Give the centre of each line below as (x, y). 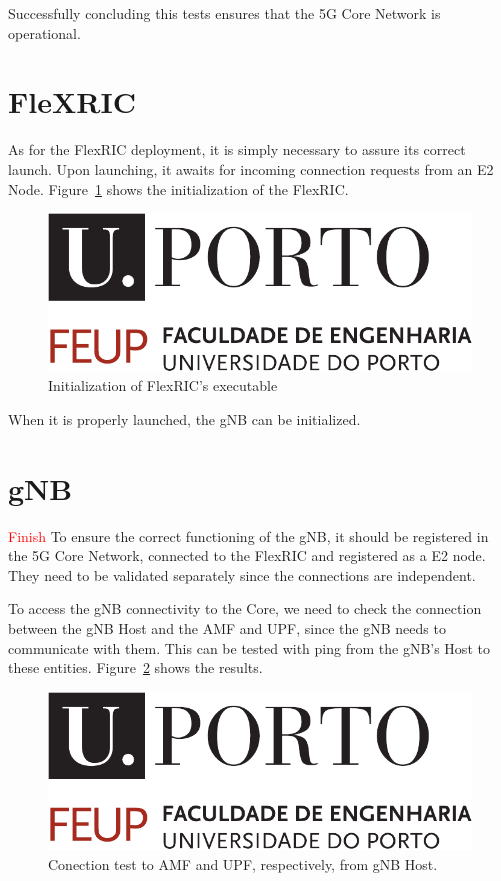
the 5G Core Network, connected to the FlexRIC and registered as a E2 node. (247, 555)
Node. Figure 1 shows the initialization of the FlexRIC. (178, 188)
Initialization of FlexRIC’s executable (163, 385)
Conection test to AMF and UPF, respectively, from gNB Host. (243, 863)
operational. (44, 32)
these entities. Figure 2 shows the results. (135, 667)
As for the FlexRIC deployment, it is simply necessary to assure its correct (237, 149)
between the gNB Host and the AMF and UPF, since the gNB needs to (227, 627)
